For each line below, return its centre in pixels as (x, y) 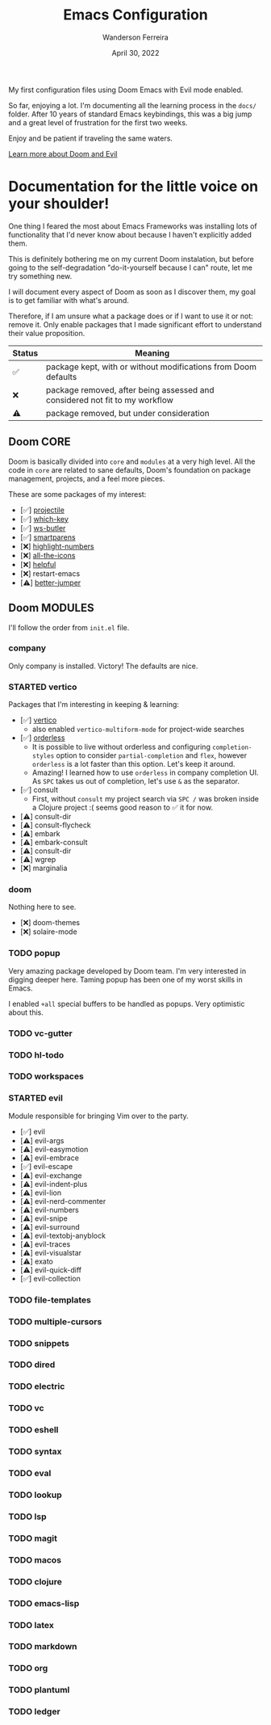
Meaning (152, 353)
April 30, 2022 (135, 53)
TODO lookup (35, 1495)
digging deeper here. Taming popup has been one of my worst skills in (126, 979)
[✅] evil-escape (46, 1166)
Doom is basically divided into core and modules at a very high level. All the (132, 461)
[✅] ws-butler (43, 528)
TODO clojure (35, 1581)
